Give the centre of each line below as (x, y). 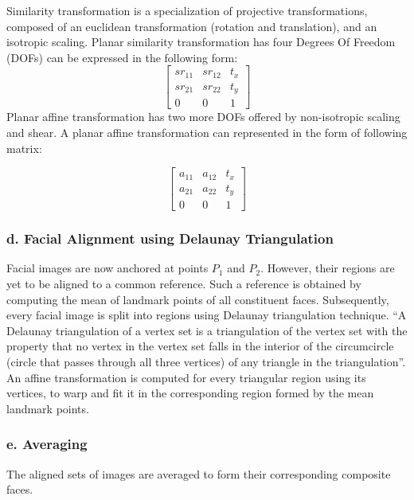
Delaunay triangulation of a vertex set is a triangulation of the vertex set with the (207, 330)
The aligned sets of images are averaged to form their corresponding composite (199, 473)
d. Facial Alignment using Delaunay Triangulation (170, 238)
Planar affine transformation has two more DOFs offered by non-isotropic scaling (203, 117)
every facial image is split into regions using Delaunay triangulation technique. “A (207, 315)
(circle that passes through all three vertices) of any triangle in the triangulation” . (206, 361)
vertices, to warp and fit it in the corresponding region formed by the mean (190, 393)
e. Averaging (47, 444)
